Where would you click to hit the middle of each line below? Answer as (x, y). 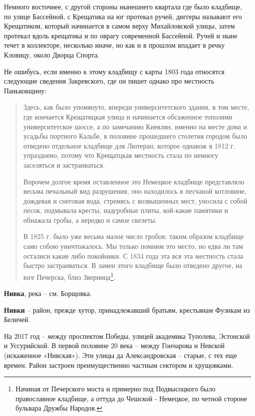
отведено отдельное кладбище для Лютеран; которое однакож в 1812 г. (129, 145)
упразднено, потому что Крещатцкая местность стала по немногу (121, 155)
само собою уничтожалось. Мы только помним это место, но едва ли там (133, 246)
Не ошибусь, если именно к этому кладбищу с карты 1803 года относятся (114, 71)
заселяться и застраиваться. (64, 164)
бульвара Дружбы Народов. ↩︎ (59, 408)
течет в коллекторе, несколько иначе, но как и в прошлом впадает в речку (115, 45)
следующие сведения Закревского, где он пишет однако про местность (109, 81)
